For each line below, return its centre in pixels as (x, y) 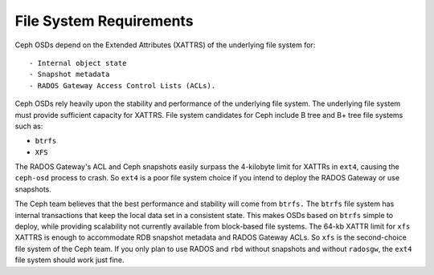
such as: (29, 126)
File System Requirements (104, 21)
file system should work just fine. (70, 260)
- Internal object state (78, 63)
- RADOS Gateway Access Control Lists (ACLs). (123, 85)
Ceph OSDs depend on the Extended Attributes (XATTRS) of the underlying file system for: (165, 45)
